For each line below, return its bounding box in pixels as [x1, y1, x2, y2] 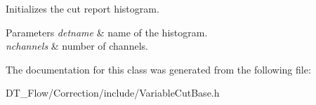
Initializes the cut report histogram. [6, 1, 159, 15]
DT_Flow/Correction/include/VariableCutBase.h [6, 85, 220, 100]
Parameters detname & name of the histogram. [6, 24, 208, 39]
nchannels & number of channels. [6, 38, 148, 53]
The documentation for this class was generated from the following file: [6, 62, 311, 76]
